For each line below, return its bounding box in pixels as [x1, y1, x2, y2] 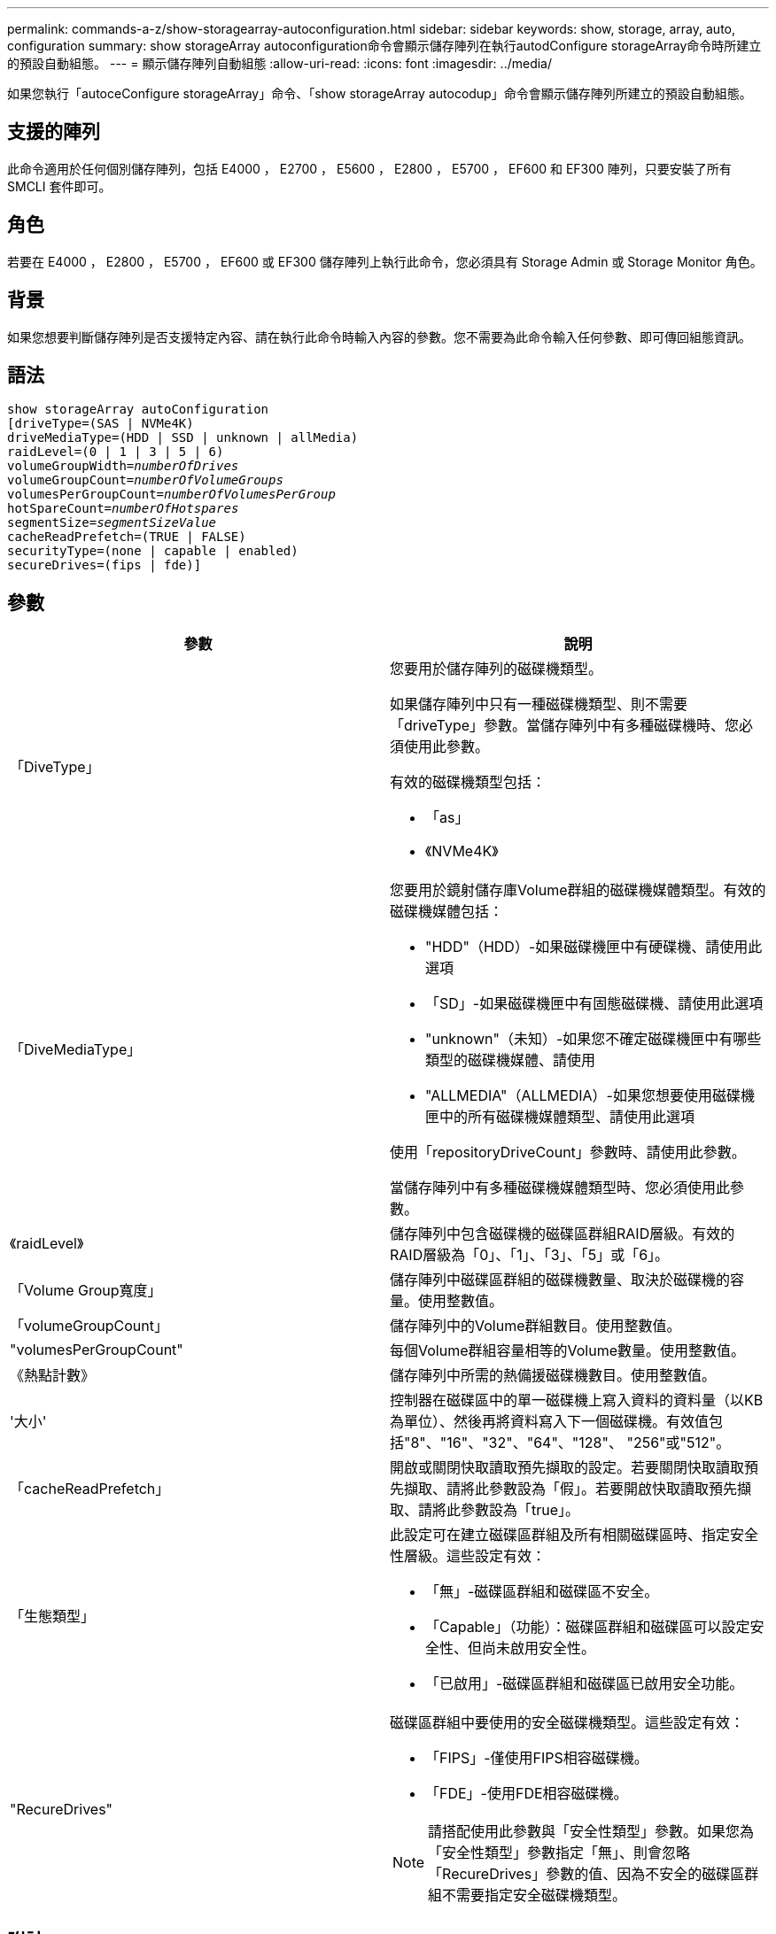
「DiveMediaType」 [10, 1040, 142, 1059]
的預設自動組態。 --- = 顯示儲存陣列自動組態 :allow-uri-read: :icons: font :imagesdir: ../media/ [7, 56, 553, 71]
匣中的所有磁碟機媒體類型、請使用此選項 [425, 1108, 695, 1126]
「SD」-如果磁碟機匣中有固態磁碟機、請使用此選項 [425, 994, 764, 1013]
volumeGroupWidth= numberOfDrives [7, 459, 239, 474]
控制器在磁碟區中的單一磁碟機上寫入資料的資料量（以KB [390, 1391, 764, 1410]
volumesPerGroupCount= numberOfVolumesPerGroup [7, 487, 336, 502]
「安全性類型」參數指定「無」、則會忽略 [428, 1844, 691, 1862]
